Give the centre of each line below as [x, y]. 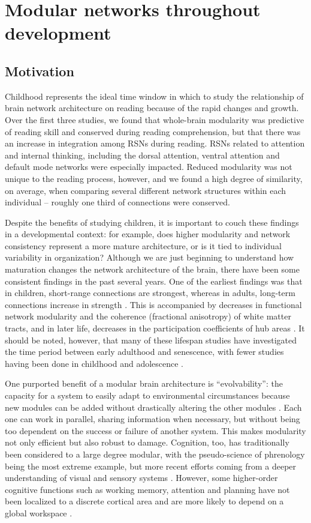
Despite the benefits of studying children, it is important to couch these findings [152, 222]
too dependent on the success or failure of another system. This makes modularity [155, 430]
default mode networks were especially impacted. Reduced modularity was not [149, 167]
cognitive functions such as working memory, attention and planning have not [147, 489]
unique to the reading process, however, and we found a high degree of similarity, [154, 178]
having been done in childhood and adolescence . [94, 363]
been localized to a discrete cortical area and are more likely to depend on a [144, 501]
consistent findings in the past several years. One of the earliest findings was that [154, 281]
